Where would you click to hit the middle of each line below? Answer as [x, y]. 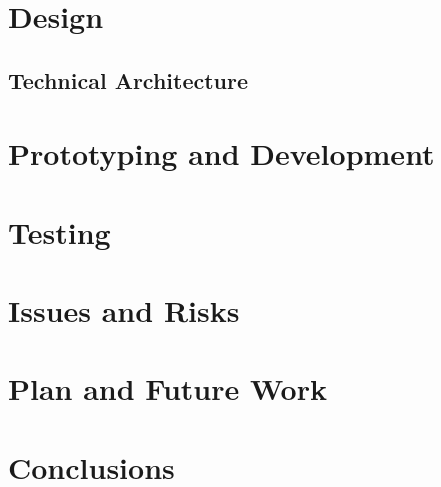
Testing [59, 231]
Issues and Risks [124, 310]
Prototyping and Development [221, 153]
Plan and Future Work [167, 388]
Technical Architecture [128, 79]
